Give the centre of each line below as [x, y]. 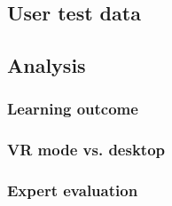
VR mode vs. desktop [86, 150]
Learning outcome [73, 109]
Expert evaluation [73, 190]
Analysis [47, 65]
